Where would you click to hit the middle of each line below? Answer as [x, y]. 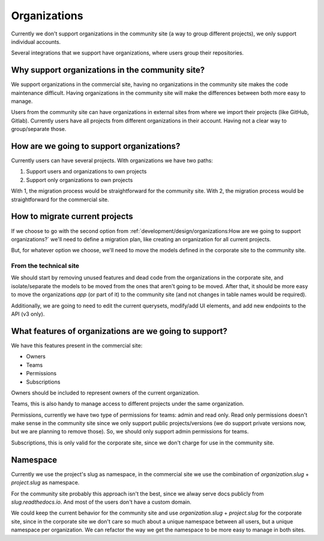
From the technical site [45, 266]
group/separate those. [39, 129]
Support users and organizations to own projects [86, 172]
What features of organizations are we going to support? [119, 331]
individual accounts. [36, 41]
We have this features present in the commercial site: [77, 345]
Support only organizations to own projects [79, 180]
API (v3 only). [28, 314]
